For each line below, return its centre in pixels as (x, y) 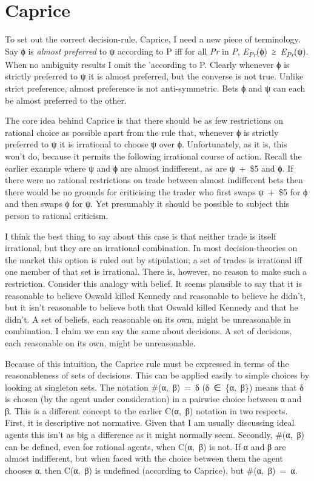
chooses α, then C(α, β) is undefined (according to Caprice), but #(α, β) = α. (151, 470)
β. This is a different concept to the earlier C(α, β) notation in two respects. (146, 410)
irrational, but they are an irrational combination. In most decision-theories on (151, 248)
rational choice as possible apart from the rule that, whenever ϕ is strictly (142, 132)
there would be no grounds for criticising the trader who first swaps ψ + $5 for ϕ (156, 191)
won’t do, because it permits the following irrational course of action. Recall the (153, 156)
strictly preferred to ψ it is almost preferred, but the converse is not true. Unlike (154, 76)
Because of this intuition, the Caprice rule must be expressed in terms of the (147, 363)
